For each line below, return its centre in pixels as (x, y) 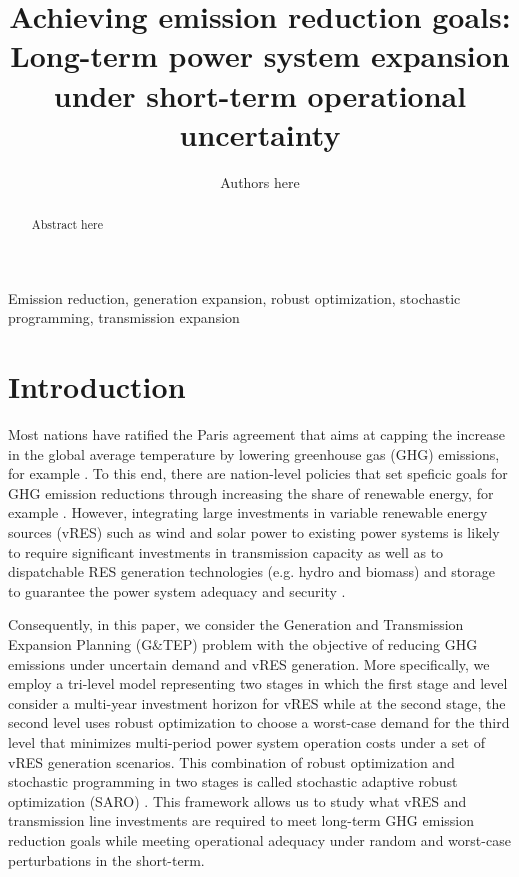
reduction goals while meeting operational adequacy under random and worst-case (259, 839)
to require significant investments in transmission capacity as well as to (226, 551)
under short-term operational (260, 94)
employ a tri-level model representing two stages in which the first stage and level (258, 683)
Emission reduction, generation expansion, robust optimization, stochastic (234, 297)
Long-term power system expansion (260, 55)
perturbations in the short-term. (106, 859)
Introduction (97, 386)
